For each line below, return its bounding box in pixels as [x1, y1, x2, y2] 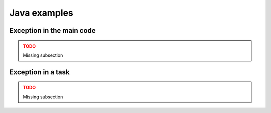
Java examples [9, 7, 74, 18]
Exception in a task [9, 68, 70, 76]
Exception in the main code [9, 26, 96, 35]
